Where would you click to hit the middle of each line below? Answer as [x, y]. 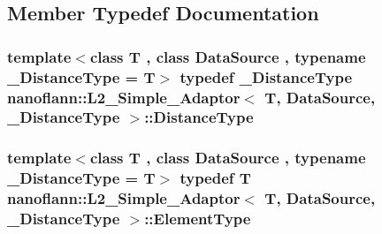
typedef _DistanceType [266, 76]
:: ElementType [198, 219]
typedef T [215, 178]
